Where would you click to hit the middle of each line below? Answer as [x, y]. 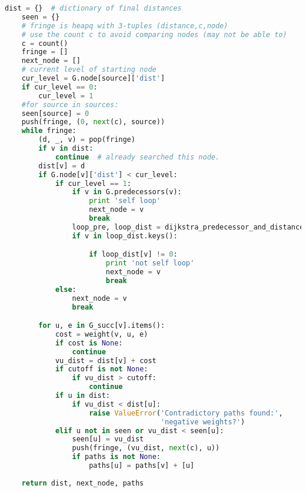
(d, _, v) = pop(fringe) [87, 140]
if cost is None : [89, 343]
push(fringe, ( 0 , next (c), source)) [93, 122]
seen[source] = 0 [55, 113]
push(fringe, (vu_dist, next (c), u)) [146, 448]
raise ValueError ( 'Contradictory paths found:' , [186, 413]
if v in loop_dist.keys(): [125, 236]
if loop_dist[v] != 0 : [133, 255]
